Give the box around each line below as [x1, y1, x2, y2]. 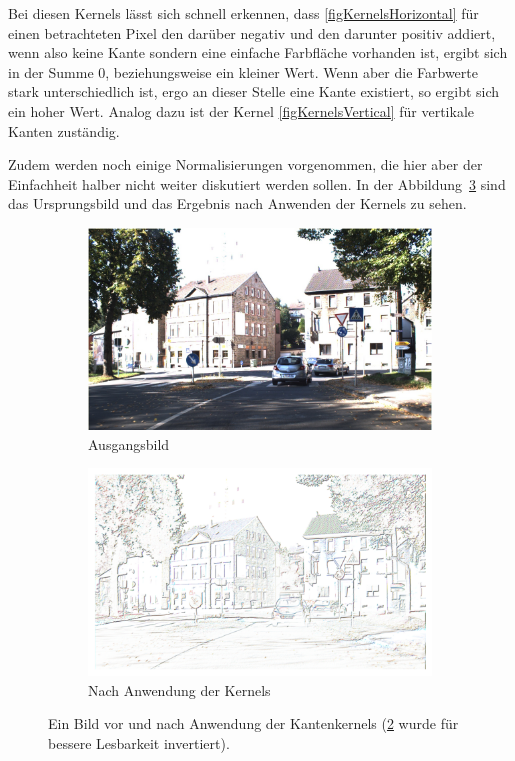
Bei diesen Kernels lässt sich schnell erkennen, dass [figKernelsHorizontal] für [8, 3, 479, 23]
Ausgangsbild [88, 433, 170, 454]
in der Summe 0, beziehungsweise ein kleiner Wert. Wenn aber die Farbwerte [8, 61, 478, 82]
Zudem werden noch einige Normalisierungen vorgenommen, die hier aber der [8, 154, 483, 175]
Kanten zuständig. [8, 120, 120, 141]
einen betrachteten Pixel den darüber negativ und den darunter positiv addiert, [8, 22, 496, 43]
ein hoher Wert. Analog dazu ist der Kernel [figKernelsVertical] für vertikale [8, 100, 475, 121]
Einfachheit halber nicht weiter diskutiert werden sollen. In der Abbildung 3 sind [8, 173, 506, 194]
